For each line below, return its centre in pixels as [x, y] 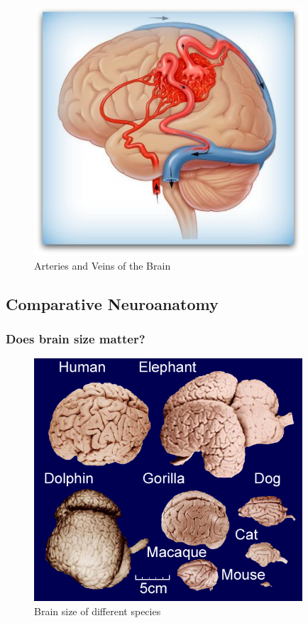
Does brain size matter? [76, 338]
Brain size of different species [98, 611]
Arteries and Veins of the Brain [103, 265]
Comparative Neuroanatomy [112, 303]
